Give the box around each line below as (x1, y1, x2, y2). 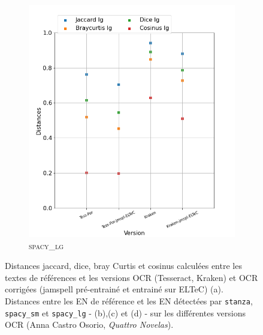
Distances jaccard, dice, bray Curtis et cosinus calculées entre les (5, 259, 242, 272)
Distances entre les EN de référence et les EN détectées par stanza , (5, 294, 253, 307)
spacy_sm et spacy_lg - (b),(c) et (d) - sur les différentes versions (5, 306, 246, 319)
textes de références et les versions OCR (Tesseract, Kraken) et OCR (5, 271, 258, 283)
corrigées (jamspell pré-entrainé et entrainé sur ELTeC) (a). (5, 283, 223, 295)
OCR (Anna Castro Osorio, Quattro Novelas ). (5, 318, 174, 331)
